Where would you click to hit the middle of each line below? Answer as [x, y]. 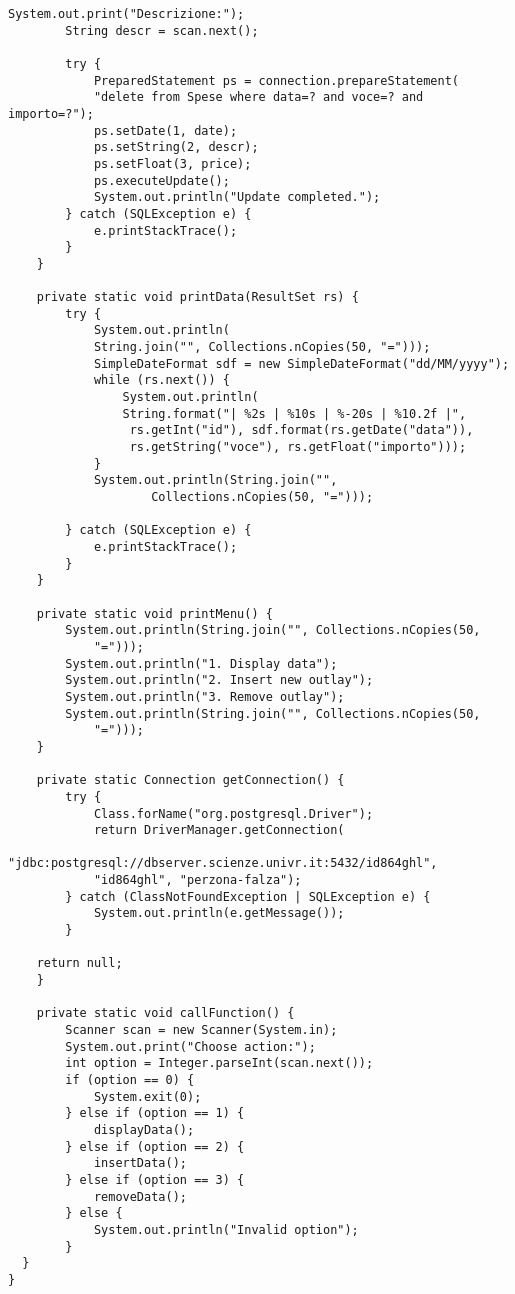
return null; [79, 963]
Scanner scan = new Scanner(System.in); [201, 1030]
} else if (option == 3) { [155, 1179]
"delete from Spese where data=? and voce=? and [258, 97]
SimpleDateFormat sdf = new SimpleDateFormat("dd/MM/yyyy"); [301, 363]
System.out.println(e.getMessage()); [219, 913]
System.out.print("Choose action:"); [190, 1046]
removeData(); [140, 1196]
